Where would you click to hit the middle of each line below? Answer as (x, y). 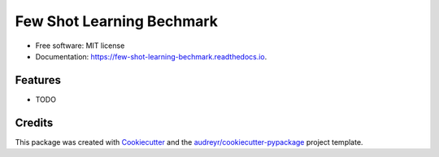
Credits (34, 122)
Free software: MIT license (80, 46)
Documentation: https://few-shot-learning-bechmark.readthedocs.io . (151, 56)
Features (38, 80)
